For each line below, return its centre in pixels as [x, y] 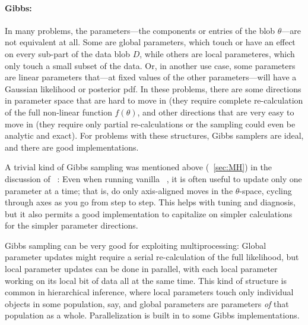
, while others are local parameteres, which [217, 53]
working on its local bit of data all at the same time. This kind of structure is [146, 280]
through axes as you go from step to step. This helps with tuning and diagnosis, [150, 202]
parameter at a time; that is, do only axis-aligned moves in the [119, 190]
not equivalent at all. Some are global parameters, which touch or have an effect [150, 42]
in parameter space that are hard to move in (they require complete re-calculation [154, 100]
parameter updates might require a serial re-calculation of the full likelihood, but [152, 257]
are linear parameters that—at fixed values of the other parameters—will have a [151, 77]
